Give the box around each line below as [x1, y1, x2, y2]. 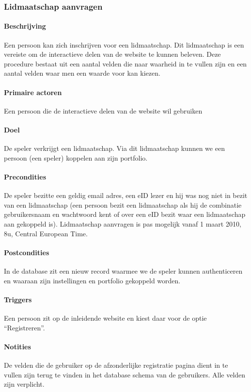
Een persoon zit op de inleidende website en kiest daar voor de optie [4, 312, 207, 323]
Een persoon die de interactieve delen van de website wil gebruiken [4, 105, 203, 115]
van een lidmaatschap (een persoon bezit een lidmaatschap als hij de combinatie [4, 199, 242, 210]
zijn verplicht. [4, 379, 45, 389]
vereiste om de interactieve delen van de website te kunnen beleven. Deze [4, 49, 221, 59]
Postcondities [4, 247, 49, 257]
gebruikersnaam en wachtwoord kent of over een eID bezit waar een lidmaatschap [4, 209, 246, 219]
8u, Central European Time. [4, 228, 88, 238]
